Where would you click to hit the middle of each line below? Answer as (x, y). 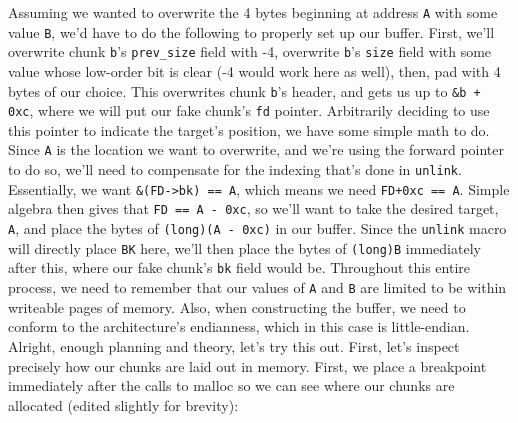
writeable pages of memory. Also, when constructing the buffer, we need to (237, 306)
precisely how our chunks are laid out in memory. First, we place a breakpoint (247, 365)
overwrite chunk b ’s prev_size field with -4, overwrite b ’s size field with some (250, 51)
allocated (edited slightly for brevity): (123, 404)
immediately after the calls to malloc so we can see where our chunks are (231, 385)
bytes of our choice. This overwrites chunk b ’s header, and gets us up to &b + (244, 90)
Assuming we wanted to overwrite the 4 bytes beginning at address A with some (253, 12)
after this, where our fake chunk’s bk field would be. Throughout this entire (239, 267)
